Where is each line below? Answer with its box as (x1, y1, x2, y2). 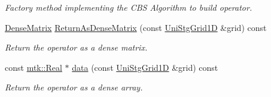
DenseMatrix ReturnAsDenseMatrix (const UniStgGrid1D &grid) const (5, 21, 267, 33)
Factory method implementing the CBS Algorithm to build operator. (5, 1, 252, 13)
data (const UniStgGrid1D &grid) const (72, 61, 218, 73)
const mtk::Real (5, 61, 62, 73)
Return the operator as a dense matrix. (5, 41, 148, 54)
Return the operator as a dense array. (5, 81, 143, 93)
